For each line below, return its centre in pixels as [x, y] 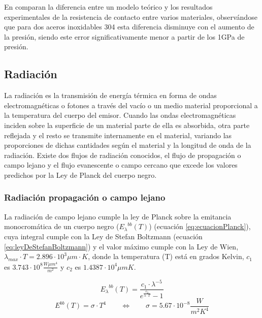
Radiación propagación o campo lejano [85, 197]
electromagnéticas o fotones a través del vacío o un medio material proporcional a [131, 105]
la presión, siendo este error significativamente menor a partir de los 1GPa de [124, 36]
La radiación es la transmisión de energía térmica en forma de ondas [110, 95]
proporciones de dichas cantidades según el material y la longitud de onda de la [128, 145]
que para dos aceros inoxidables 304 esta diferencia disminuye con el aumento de [129, 27]
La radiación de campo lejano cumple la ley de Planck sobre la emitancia [118, 216]
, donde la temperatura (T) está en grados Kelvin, [166, 256]
